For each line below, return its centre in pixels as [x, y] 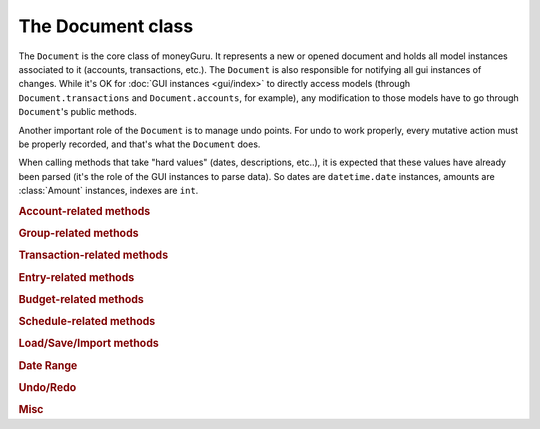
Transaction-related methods [93, 255]
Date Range [48, 365]
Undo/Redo [47, 387]
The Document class [106, 26]
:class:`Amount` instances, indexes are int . [108, 191]
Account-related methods [84, 211]
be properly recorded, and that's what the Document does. [139, 144]
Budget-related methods [81, 299]
